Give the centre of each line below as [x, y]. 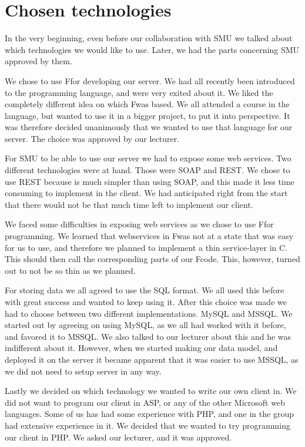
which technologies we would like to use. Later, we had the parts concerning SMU [152, 49]
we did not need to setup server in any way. [83, 371]
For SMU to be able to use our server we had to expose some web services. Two [148, 158]
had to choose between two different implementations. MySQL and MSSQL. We [149, 313]
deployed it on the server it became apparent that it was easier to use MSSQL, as [152, 359]
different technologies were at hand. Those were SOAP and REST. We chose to [148, 170]
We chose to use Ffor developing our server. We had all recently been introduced [150, 80]
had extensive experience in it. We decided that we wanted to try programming [148, 425]
